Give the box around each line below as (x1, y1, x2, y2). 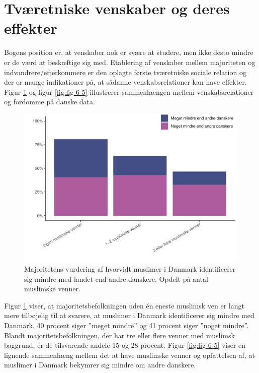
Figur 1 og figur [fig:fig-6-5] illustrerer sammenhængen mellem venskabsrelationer (4, 86, 254, 97)
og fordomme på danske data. (4, 96, 95, 107)
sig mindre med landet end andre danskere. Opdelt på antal (24, 273, 208, 284)
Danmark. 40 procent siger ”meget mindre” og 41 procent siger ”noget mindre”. (4, 320, 249, 330)
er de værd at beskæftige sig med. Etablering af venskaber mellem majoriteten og (4, 56, 255, 67)
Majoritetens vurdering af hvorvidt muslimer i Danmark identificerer (24, 264, 236, 274)
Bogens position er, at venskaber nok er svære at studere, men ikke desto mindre (4, 47, 253, 57)
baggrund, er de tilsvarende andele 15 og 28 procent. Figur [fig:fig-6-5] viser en (4, 340, 246, 350)
